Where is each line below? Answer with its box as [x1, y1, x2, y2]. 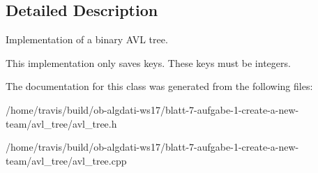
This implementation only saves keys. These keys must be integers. [6, 55, 291, 70]
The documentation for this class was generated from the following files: [6, 79, 313, 93]
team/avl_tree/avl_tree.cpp [6, 153, 127, 167]
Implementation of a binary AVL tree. [6, 32, 168, 47]
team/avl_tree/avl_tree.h [6, 116, 117, 130]
